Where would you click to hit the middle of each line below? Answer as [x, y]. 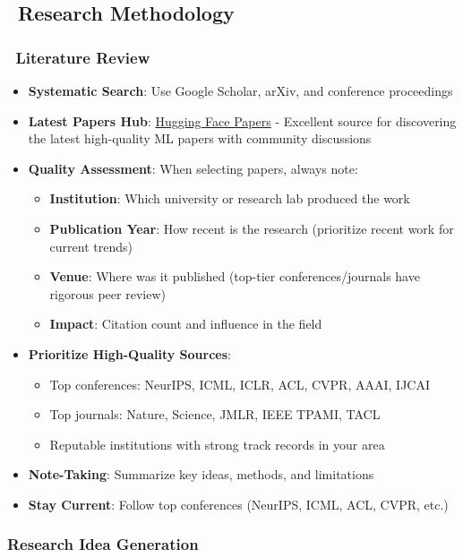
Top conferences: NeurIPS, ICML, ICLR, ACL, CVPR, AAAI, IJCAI [240, 384]
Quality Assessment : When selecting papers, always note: [193, 168]
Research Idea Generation [103, 544]
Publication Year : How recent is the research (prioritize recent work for [252, 228]
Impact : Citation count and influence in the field [186, 324]
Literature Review [83, 57]
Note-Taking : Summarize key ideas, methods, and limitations [201, 474]
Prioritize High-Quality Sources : [129, 353]
